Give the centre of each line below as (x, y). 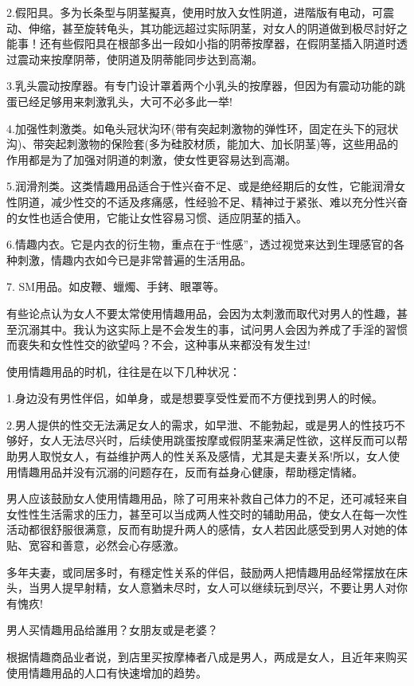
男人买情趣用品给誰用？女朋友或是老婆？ (112, 630)
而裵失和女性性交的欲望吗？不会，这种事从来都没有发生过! (158, 345)
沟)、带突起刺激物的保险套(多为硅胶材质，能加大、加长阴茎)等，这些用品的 (203, 144)
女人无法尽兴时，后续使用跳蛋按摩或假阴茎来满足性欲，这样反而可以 (218, 440)
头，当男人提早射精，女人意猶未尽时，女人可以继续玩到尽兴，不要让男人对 (201, 588)
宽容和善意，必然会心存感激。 (106, 545)
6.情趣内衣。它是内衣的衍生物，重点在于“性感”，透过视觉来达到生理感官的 (200, 244)
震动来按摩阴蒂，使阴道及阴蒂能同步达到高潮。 (140, 59)
